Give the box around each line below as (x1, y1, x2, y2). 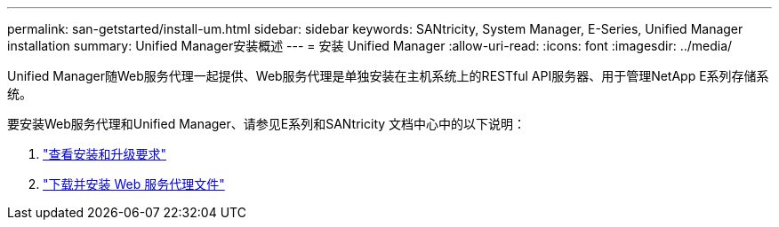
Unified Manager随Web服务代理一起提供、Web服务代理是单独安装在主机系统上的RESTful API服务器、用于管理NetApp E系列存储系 (7, 68, 769, 83)
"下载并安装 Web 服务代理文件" (43, 176, 225, 192)
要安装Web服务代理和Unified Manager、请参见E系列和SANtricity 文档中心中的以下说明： (7, 116, 526, 131)
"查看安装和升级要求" (43, 146, 167, 161)
